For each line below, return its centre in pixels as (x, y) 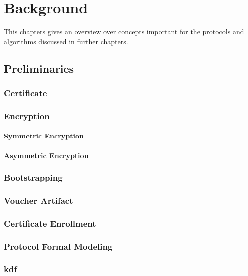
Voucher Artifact (39, 200)
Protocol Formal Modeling (58, 246)
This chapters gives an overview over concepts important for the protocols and (124, 32)
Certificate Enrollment (50, 223)
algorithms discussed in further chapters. (66, 41)
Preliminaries (39, 68)
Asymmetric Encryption (46, 155)
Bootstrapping (33, 178)
